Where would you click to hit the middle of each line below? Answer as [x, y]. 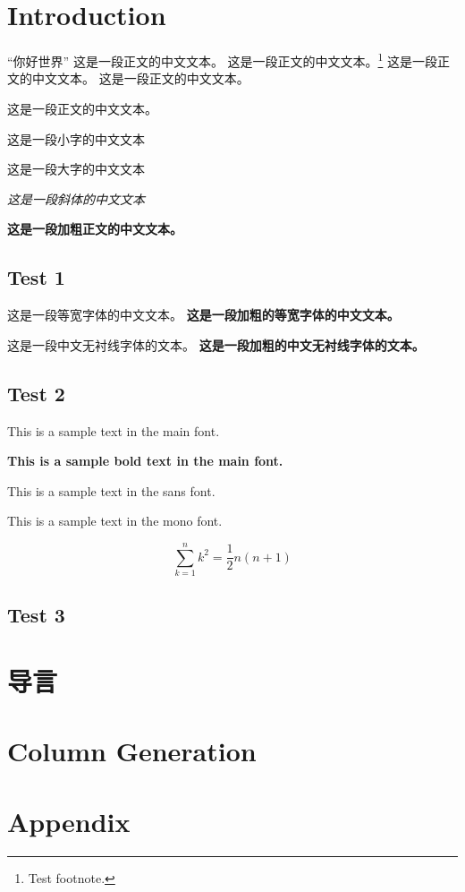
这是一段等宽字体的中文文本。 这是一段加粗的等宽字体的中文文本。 [203, 315]
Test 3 [36, 615]
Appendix [69, 821]
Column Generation [132, 751]
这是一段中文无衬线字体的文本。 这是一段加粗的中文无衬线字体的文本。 [216, 344]
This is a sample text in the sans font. [111, 490]
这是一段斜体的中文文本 [76, 198]
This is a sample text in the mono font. [115, 521]
